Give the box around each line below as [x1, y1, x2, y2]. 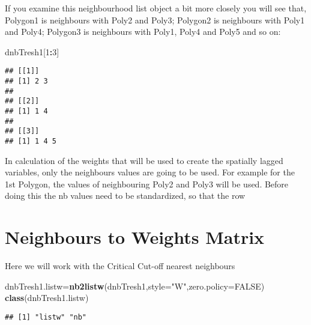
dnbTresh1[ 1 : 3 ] [5, 45, 59, 58]
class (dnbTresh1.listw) [5, 291, 89, 304]
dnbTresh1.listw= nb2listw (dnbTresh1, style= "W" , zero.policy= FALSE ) [5, 279, 265, 292]
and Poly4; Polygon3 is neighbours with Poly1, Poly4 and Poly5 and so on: [5, 25, 281, 38]
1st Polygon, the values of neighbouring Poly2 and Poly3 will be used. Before [5, 177, 289, 190]
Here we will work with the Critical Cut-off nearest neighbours [5, 260, 235, 272]
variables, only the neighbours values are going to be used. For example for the [5, 166, 295, 178]
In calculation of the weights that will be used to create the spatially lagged [5, 154, 283, 166]
